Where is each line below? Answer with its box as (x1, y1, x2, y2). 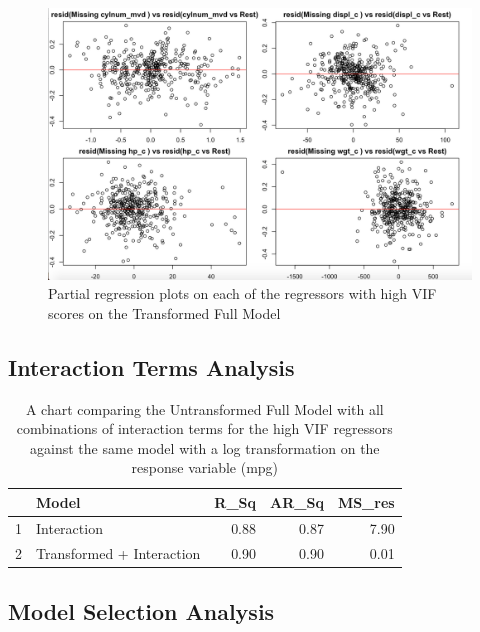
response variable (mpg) (131, 457, 279, 478)
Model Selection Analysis (8, 596, 275, 627)
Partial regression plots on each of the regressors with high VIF (48, 283, 437, 304)
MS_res (337, 491, 395, 512)
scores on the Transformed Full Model (48, 302, 281, 323)
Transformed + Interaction (36, 542, 201, 563)
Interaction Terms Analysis (8, 351, 295, 382)
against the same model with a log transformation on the (30, 437, 380, 458)
